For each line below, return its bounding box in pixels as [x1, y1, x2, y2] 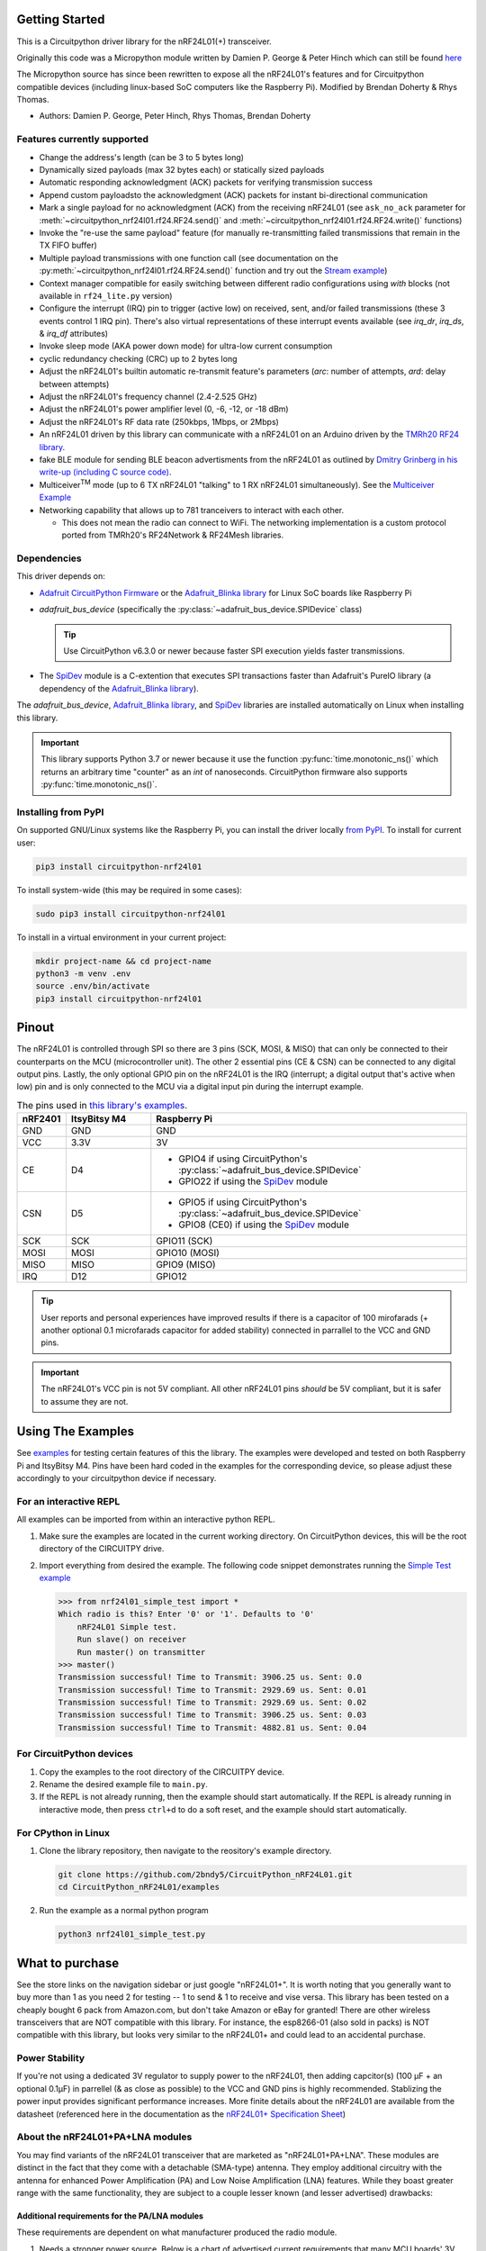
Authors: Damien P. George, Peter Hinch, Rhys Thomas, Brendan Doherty [39, 111, 311, 122]
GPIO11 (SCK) [156, 1234, 213, 1247]
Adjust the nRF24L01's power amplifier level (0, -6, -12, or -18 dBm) [39, 403, 289, 414]
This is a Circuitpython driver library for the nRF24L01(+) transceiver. [16, 36, 272, 47]
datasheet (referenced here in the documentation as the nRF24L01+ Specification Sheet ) [16, 2108, 346, 2120]
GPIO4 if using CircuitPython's [178, 1153, 308, 1165]
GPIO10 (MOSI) [156, 1247, 220, 1260]
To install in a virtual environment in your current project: [16, 932, 227, 943]
